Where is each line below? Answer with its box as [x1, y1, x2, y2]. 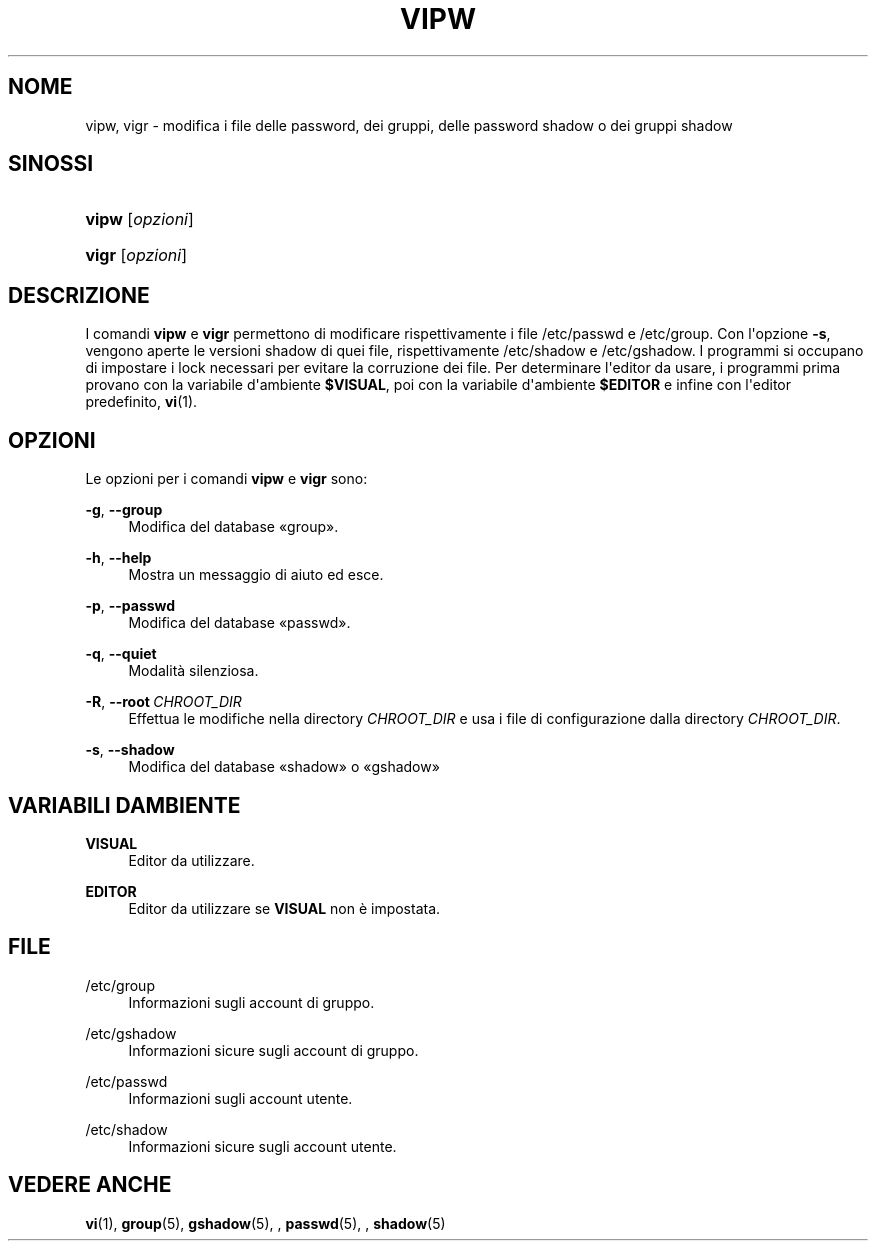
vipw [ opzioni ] [85, 209, 194, 230]
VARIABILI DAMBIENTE [8, 792, 241, 818]
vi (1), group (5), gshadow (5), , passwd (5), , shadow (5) [85, 1214, 446, 1232]
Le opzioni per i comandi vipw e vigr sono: [85, 470, 368, 488]
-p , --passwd [85, 597, 176, 615]
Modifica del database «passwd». [128, 614, 351, 632]
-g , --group [85, 501, 163, 519]
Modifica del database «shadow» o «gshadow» [128, 758, 440, 776]
